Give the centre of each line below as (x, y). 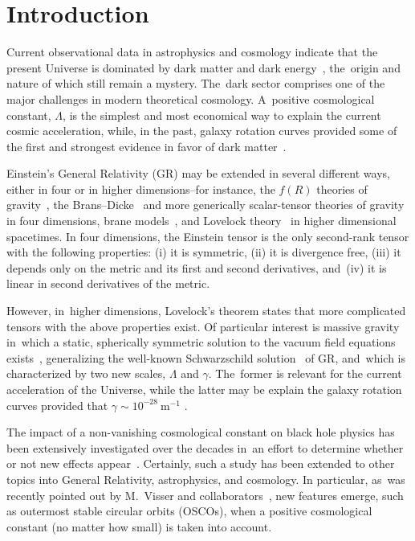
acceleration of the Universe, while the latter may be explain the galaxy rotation (204, 389)
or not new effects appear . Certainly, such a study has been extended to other (201, 463)
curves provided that (57, 405)
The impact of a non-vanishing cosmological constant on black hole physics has (201, 432)
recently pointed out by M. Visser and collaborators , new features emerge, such (205, 495)
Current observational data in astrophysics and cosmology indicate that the (192, 52)
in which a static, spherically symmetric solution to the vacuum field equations (201, 342)
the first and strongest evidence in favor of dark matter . (146, 146)
